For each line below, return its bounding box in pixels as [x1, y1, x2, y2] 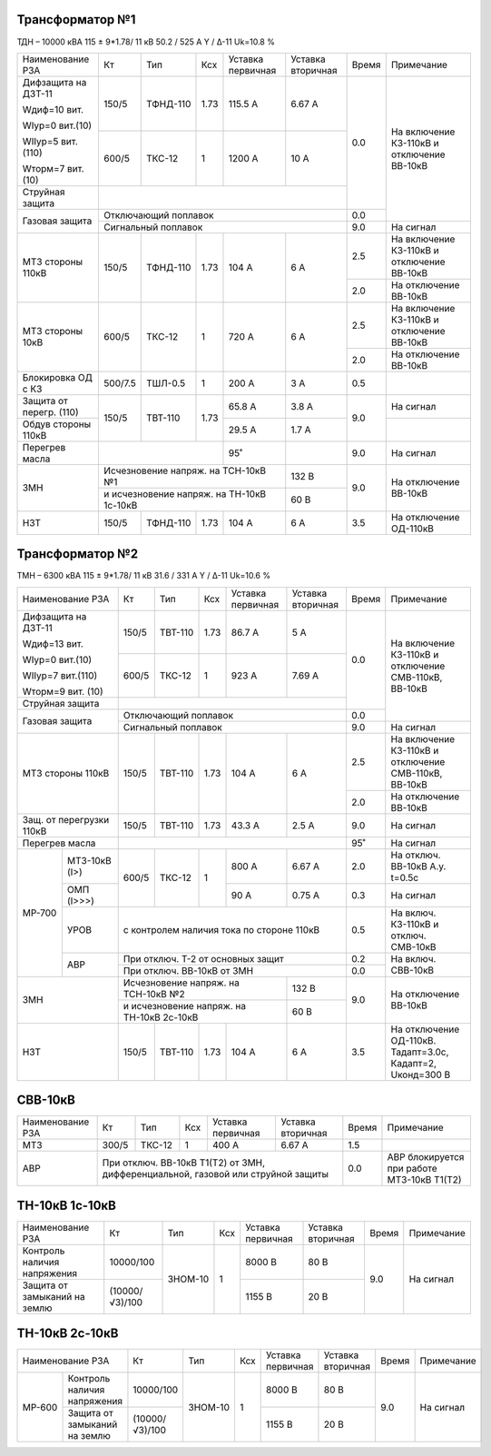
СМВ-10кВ [390, 940, 437, 953]
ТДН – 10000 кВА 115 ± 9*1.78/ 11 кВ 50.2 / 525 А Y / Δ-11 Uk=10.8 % [16, 36, 276, 47]
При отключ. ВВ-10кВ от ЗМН [123, 964, 254, 976]
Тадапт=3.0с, [390, 1045, 449, 1058]
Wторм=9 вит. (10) [22, 685, 103, 698]
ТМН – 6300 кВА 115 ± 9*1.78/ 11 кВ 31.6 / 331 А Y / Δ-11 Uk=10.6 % [16, 570, 271, 581]
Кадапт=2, [390, 1056, 437, 1069]
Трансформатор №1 [16, 12, 136, 27]
